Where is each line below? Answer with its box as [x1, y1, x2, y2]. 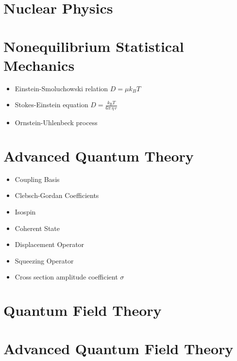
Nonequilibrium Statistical [3, 36, 184, 56]
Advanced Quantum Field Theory [3, 338, 234, 358]
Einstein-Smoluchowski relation [15, 83, 108, 93]
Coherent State [15, 223, 60, 233]
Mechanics [3, 55, 75, 75]
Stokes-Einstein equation [15, 99, 88, 110]
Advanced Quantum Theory [3, 146, 194, 165]
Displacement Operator [15, 239, 85, 249]
